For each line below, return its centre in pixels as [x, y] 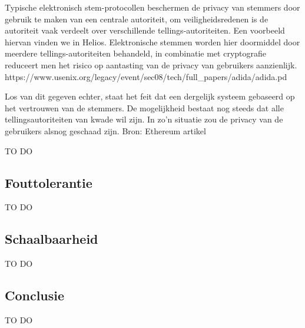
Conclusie [35, 295]
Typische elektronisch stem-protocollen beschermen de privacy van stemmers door [152, 7]
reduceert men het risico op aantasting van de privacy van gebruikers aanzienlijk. [151, 64]
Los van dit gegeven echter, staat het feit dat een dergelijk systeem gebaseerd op [150, 96]
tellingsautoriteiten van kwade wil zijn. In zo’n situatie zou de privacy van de [144, 119]
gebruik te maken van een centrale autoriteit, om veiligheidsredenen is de [137, 19]
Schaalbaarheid [52, 239]
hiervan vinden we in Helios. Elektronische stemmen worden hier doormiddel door [152, 42]
